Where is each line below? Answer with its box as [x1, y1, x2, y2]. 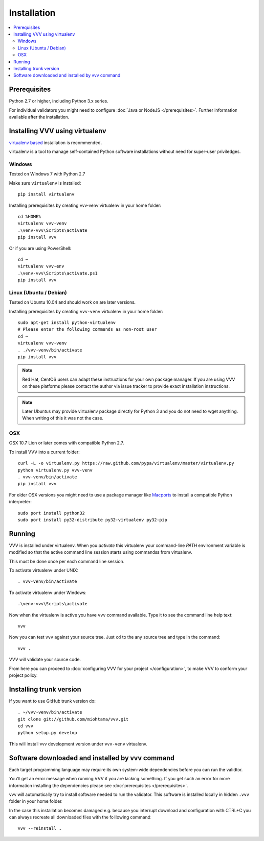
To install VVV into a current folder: [9, 449, 80, 455]
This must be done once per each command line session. [9, 558, 125, 564]
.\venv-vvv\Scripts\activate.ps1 [18, 270, 98, 276]
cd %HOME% [18, 214, 41, 219]
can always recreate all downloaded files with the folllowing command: [9, 814, 152, 820]
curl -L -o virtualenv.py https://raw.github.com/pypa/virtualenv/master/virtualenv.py [18, 461, 235, 466]
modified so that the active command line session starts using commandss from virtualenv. [9, 549, 193, 555]
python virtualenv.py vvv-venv [18, 467, 93, 473]
